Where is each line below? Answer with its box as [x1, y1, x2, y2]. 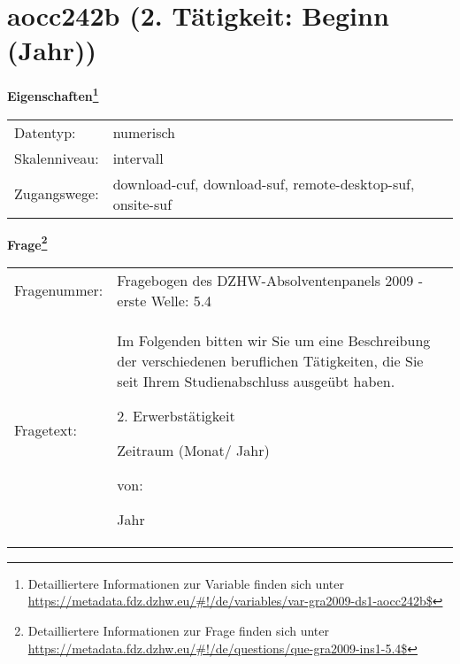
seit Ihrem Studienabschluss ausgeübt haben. [117, 370, 395, 391]
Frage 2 [7, 232, 48, 253]
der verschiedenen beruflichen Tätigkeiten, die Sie [117, 350, 424, 371]
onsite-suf [112, 193, 172, 214]
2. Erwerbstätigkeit [117, 405, 235, 426]
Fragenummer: [14, 280, 103, 301]
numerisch [112, 121, 175, 143]
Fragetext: [14, 419, 77, 440]
